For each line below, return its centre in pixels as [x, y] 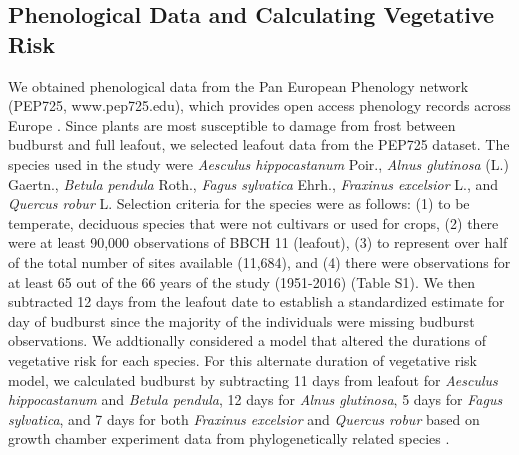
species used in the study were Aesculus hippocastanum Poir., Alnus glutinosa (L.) [258, 163]
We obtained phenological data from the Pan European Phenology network [238, 85]
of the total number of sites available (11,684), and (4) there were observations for [259, 261]
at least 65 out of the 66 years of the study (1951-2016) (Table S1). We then [241, 281]
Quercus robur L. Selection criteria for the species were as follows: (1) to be [239, 203]
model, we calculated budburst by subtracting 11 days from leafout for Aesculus [253, 379]
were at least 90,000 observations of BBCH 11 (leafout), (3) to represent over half [258, 242]
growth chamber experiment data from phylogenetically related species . [229, 438]
